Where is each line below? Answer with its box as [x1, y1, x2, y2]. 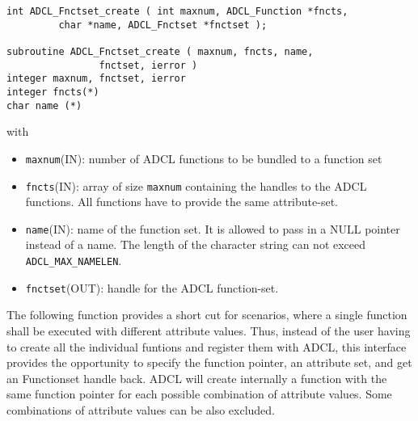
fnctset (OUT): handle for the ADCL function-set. [25, 279, 279, 296]
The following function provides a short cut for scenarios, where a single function [6, 306, 407, 323]
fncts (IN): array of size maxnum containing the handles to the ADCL [25, 177, 367, 194]
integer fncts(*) [6, 86, 99, 98]
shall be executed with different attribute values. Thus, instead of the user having [6, 322, 411, 339]
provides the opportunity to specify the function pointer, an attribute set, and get [6, 354, 412, 371]
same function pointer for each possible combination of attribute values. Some [6, 385, 392, 402]
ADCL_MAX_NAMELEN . [25, 252, 122, 268]
